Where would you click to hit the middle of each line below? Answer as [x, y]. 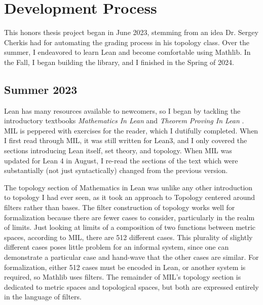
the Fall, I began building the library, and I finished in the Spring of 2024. [119, 62]
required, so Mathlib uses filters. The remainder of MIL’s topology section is [123, 277]
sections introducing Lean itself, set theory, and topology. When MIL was [118, 150]
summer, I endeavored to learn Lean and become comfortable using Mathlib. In [127, 52]
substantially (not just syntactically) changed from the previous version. [116, 170]
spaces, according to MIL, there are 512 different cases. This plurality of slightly [128, 237]
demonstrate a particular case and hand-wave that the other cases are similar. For [131, 257]
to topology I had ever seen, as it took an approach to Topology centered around [129, 197]
